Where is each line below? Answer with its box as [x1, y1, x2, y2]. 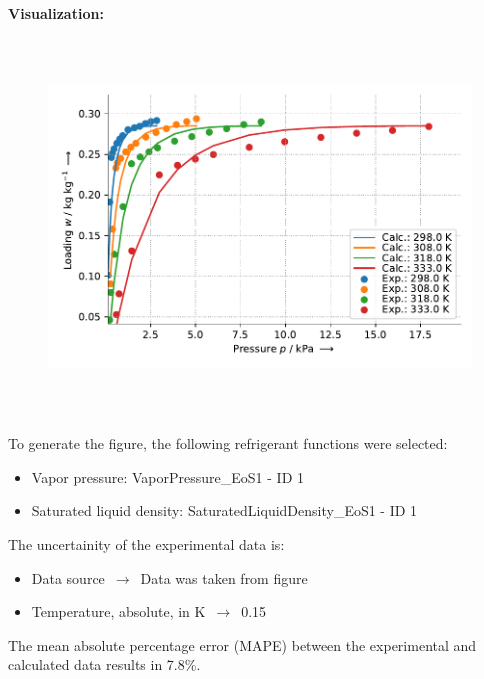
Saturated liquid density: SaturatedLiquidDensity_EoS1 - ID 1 [31, 500, 418, 521]
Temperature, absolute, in [31, 601, 190, 622]
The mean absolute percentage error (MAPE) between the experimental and [8, 634, 477, 655]
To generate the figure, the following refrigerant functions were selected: [8, 433, 448, 454]
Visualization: [8, 3, 104, 23]
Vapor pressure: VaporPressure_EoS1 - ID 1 [31, 466, 304, 487]
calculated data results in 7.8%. [8, 654, 201, 675]
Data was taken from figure [140, 567, 308, 588]
